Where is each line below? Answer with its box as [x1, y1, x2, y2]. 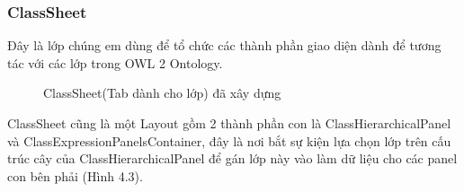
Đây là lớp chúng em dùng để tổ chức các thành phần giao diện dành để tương [7, 36, 442, 55]
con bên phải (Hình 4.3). [7, 166, 143, 185]
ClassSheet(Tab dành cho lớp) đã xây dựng [43, 83, 281, 102]
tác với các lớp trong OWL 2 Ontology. [7, 53, 223, 72]
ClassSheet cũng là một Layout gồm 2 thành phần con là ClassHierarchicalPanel [7, 114, 451, 132]
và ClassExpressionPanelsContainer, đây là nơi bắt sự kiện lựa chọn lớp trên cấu [7, 131, 451, 150]
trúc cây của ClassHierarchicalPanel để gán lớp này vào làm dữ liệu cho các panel [7, 149, 458, 168]
